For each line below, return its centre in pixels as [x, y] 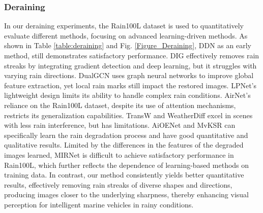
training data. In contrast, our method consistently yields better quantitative [124, 175]
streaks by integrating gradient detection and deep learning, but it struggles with [130, 65]
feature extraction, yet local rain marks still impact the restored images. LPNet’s [130, 85]
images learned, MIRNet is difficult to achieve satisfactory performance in [119, 154]
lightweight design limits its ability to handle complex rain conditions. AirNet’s [127, 95]
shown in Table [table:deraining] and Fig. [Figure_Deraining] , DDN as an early [128, 45]
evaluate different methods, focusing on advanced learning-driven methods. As [126, 35]
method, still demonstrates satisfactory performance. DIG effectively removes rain [132, 55]
